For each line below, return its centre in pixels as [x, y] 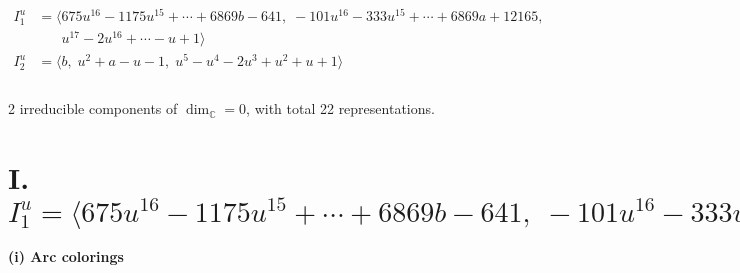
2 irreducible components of [93, 108]
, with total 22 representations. [340, 108]
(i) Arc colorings [66, 256]
